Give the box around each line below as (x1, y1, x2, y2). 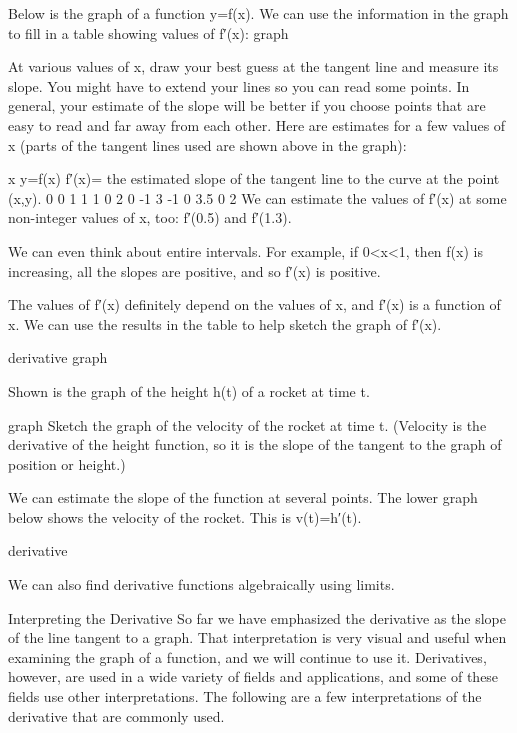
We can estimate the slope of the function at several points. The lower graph (8, 487, 478, 508)
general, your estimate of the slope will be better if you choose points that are (8, 95, 486, 116)
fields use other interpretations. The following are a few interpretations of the (8, 686, 482, 707)
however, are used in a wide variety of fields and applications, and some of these (8, 666, 499, 687)
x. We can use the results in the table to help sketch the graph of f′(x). (8, 313, 442, 334)
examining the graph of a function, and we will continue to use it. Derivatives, (8, 646, 487, 667)
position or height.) (8, 453, 126, 474)
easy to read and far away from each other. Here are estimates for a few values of (8, 114, 506, 135)
